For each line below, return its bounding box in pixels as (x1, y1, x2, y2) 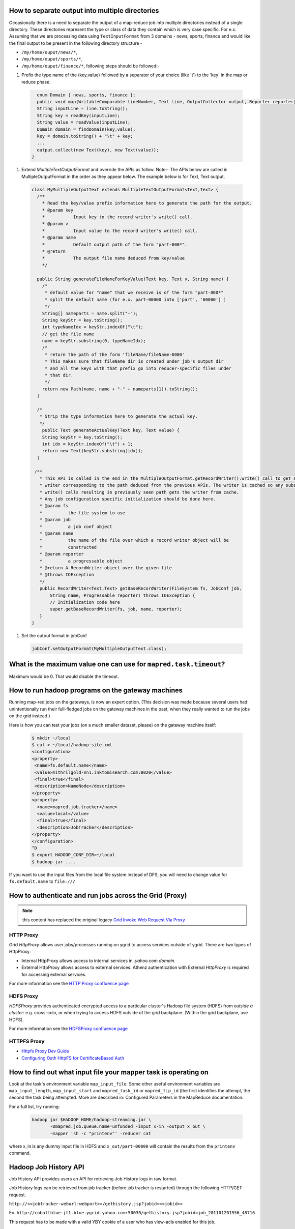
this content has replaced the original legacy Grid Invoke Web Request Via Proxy (22, 917, 185, 923)
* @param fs (39, 503, 68, 509)
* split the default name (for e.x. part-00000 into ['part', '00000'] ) (44, 296, 226, 302)
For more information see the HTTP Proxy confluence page (9, 980, 129, 986)
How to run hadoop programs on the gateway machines (9, 686, 183, 695)
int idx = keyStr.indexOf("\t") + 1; (42, 441, 133, 447)
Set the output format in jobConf (21, 633, 87, 639)
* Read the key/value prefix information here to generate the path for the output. (42, 201, 253, 206)
